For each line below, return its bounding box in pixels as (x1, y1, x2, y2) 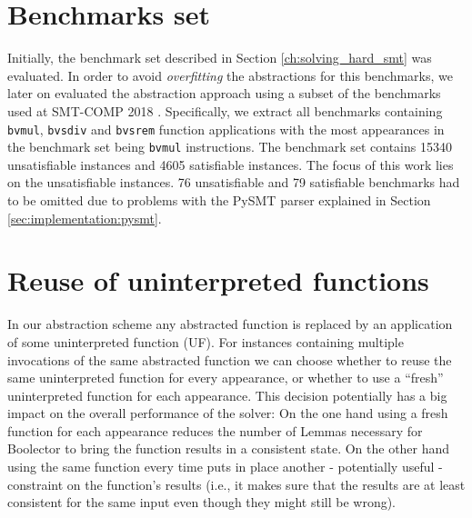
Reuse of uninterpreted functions (7, 262, 429, 299)
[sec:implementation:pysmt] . (7, 208, 162, 227)
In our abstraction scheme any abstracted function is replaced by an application (7, 314, 453, 334)
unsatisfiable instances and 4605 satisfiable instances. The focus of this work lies (7, 154, 454, 174)
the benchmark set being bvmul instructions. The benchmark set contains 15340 (7, 137, 452, 156)
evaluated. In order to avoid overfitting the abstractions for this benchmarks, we (7, 65, 454, 85)
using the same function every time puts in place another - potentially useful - (7, 457, 443, 476)
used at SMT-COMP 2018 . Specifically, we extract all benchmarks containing (7, 101, 443, 120)
